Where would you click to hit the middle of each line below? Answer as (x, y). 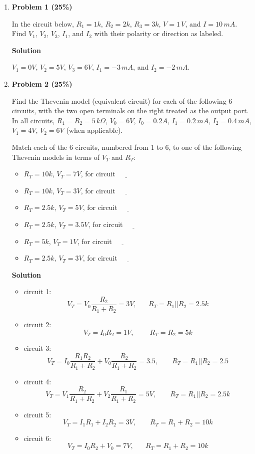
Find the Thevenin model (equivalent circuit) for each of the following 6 (122, 100)
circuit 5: (37, 414)
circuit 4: (37, 381)
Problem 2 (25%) (42, 83)
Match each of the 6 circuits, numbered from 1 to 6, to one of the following (127, 147)
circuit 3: (37, 348)
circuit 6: (37, 438)
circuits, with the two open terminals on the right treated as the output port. (130, 110)
